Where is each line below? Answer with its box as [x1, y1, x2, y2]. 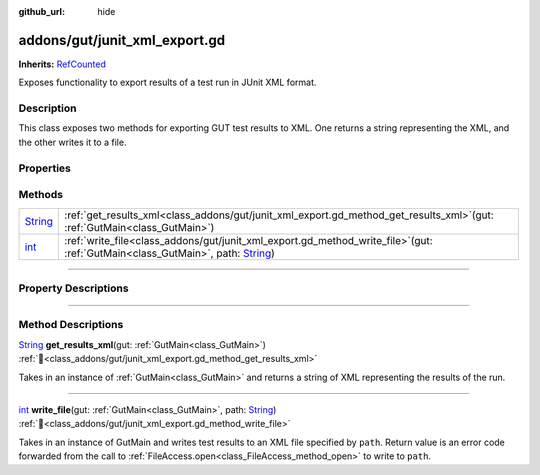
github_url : [18, 6, 65, 17]
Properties [18, 161, 72, 175]
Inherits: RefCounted [18, 58, 107, 70]
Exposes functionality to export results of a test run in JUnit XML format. [18, 76, 317, 89]
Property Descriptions [18, 281, 129, 295]
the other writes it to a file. [18, 136, 127, 148]
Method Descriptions [18, 318, 124, 332]
